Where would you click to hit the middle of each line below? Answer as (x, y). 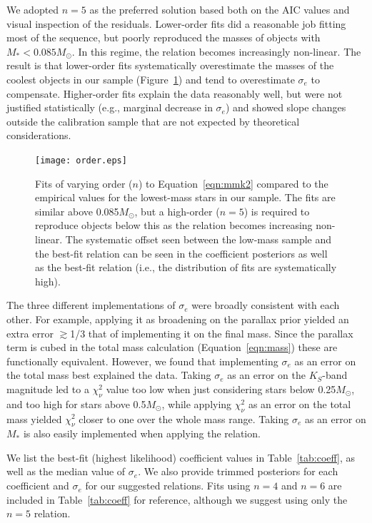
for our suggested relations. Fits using (168, 486)
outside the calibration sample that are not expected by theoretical (153, 121)
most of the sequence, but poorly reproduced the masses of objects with (164, 37)
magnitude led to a (48, 389)
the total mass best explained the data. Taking (109, 375)
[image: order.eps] (81, 160)
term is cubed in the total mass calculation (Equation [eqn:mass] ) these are (172, 347)
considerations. (39, 135)
